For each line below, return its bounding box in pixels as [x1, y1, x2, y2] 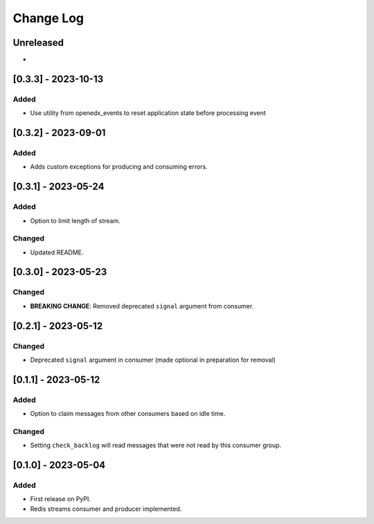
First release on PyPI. [30, 495, 91, 503]
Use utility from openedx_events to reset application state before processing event [30, 109, 266, 117]
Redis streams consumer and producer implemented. [30, 505, 182, 513]
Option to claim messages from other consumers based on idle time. [30, 410, 226, 418]
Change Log [12, 10, 84, 26]
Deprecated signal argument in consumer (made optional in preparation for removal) [30, 356, 276, 364]
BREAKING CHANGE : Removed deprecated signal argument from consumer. [30, 302, 254, 310]
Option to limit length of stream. [30, 216, 121, 225]
